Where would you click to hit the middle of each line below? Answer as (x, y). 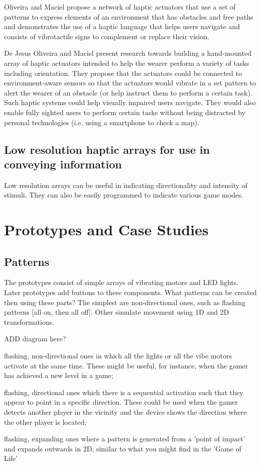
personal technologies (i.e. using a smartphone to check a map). (102, 122)
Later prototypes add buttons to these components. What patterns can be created (130, 292)
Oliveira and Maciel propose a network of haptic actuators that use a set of (120, 7)
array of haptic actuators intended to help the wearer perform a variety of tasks (127, 63)
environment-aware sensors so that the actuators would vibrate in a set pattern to (130, 83)
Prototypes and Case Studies (106, 229)
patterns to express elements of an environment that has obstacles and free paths (129, 16)
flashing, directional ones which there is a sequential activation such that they (124, 392)
